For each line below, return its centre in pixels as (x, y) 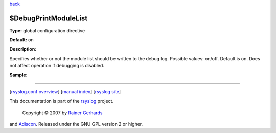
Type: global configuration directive (47, 30)
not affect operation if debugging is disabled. (57, 66)
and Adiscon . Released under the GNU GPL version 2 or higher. (76, 124)
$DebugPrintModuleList (49, 18)
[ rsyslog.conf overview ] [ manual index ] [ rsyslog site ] (65, 92)
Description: (23, 49)
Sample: (18, 75)
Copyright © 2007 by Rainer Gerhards (62, 113)
